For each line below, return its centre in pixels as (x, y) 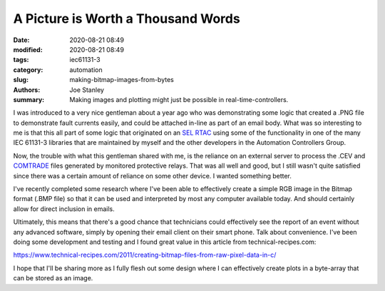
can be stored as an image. (53, 278)
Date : (21, 40)
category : (28, 70)
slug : (21, 80)
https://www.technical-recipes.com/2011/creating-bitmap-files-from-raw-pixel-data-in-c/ (145, 255)
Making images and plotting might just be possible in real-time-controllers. (179, 99)
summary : (29, 99)
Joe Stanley (87, 90)
